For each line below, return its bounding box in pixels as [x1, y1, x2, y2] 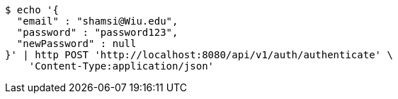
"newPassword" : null [16, 38, 137, 49]
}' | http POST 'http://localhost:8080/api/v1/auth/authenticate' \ [5, 49, 393, 60]
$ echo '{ [5, 4, 59, 15]
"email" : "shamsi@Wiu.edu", [16, 15, 178, 27]
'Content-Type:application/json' [28, 60, 215, 72]
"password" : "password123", [16, 27, 178, 38]
